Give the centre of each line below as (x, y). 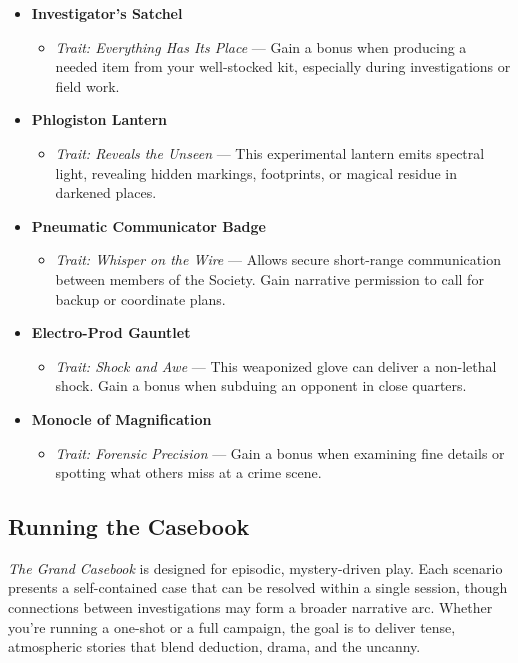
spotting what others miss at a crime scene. (188, 472)
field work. (87, 85)
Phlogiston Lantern (99, 119)
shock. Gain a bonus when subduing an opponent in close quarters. (261, 385)
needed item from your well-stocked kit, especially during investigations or (283, 66)
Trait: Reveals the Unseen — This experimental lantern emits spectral (270, 152)
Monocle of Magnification (121, 418)
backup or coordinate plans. (140, 298)
